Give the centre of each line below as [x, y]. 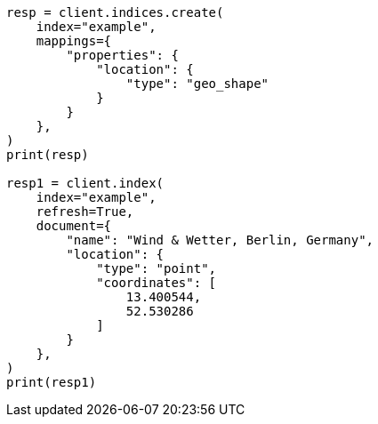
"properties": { [122, 55]
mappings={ [74, 41]
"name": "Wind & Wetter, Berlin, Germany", [220, 240]
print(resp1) [52, 382]
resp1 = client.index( [85, 183]
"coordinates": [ [157, 283]
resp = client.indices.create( [115, 12]
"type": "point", [157, 268]
